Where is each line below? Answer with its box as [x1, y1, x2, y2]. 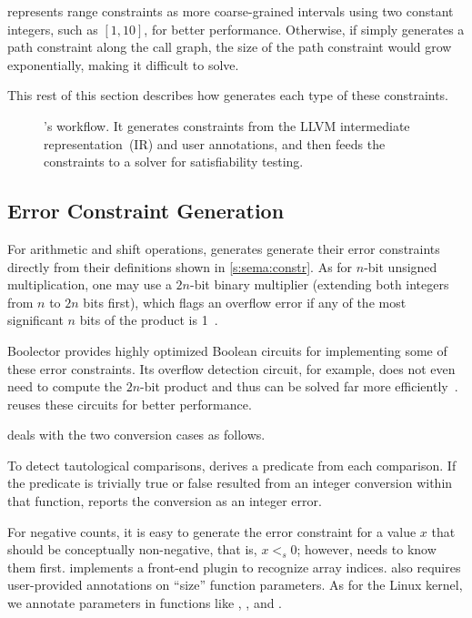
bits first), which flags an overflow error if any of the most [83, 292, 407, 311]
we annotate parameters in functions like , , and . [7, 593, 283, 613]
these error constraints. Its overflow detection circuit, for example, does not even [7, 359, 456, 378]
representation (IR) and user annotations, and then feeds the [44, 134, 386, 153]
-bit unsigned [364, 257, 437, 276]
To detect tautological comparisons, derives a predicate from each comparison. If [7, 455, 457, 474]
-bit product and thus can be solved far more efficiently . [140, 377, 458, 396]
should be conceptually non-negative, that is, [7, 540, 257, 559]
